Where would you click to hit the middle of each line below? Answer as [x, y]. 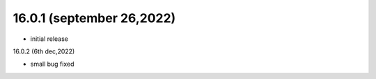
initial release [49, 39]
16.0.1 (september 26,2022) [94, 18]
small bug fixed [52, 64]
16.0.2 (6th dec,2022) [44, 51]
